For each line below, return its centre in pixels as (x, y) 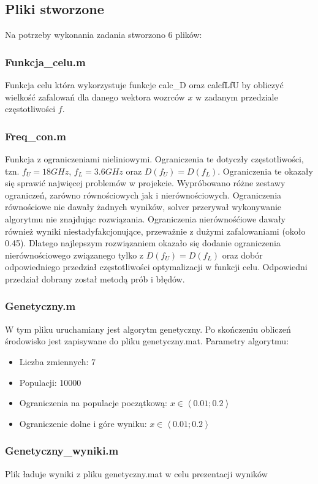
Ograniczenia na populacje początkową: (93, 403)
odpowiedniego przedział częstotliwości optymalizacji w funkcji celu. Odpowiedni (156, 267)
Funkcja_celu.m (45, 62)
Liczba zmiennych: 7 (58, 361)
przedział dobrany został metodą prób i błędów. (95, 278)
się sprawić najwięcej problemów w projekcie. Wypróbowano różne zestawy (145, 183)
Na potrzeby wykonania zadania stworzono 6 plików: (104, 35)
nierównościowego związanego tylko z (74, 255)
